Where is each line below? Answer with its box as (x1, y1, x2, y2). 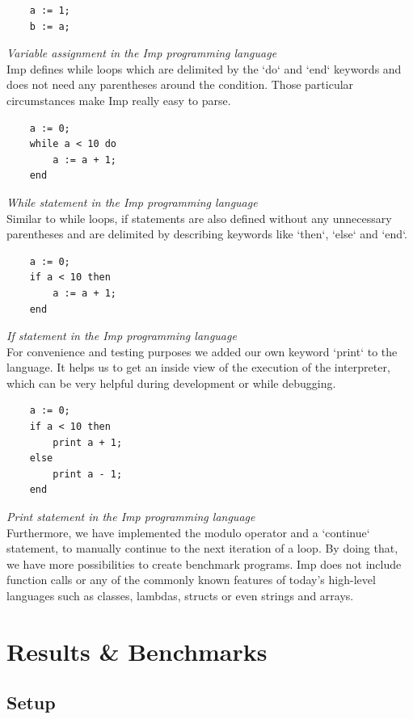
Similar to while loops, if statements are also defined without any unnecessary (6, 209, 392, 226)
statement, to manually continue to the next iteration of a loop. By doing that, (6, 540, 398, 557)
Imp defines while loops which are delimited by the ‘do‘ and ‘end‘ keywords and (6, 60, 402, 77)
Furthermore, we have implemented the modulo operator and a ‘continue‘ (6, 523, 370, 540)
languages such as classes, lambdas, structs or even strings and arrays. (6, 587, 354, 603)
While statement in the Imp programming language (6, 193, 258, 210)
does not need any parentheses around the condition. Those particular (6, 76, 354, 93)
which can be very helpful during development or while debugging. (6, 374, 336, 391)
